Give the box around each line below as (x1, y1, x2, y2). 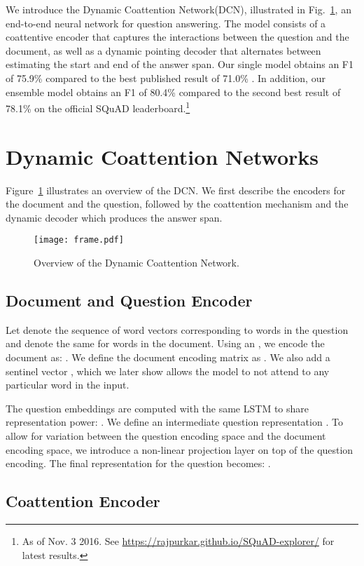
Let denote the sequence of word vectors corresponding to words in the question (6, 322, 349, 337)
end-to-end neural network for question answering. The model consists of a (6, 15, 326, 30)
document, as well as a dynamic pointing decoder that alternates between (6, 43, 321, 58)
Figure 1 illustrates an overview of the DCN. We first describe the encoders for (6, 182, 346, 197)
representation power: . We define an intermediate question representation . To (6, 415, 343, 429)
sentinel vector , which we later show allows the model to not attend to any (6, 363, 330, 378)
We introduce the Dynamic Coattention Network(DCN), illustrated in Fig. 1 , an (6, 2, 351, 16)
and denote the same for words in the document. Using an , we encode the (6, 336, 325, 351)
